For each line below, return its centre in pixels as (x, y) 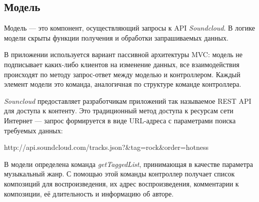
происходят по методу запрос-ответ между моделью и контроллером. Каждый (122, 74)
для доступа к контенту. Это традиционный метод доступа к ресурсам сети (119, 111)
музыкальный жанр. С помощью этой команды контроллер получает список (119, 174)
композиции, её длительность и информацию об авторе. (89, 193)
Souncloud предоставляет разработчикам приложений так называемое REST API (128, 100)
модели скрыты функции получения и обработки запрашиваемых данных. (116, 37)
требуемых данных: (33, 130)
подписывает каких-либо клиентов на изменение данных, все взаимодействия (122, 64)
